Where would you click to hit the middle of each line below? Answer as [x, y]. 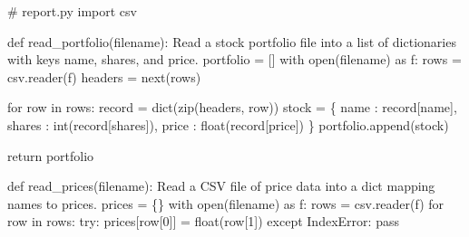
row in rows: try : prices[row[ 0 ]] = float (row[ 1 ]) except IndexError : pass [203, 221]
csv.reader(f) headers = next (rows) [104, 76]
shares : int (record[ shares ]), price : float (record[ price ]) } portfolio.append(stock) [228, 124]
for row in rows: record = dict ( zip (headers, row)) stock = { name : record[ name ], [232, 107]
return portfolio [51, 155]
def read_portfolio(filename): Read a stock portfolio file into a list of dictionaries [232, 41]
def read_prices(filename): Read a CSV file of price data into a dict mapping [221, 186]
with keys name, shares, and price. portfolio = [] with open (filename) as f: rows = [234, 59]
